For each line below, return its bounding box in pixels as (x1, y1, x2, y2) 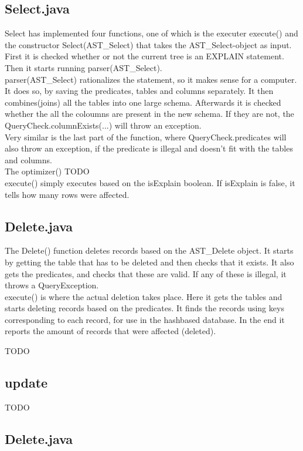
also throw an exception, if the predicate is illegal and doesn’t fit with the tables (5, 142, 293, 154)
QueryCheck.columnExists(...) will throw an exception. (5, 119, 202, 131)
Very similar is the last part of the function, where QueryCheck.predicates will (5, 130, 287, 143)
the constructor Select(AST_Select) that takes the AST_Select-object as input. (5, 38, 292, 51)
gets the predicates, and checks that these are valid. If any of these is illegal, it (5, 267, 287, 280)
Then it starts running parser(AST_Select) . (5, 61, 162, 73)
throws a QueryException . (5, 279, 99, 291)
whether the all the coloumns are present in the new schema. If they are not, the (5, 107, 294, 120)
